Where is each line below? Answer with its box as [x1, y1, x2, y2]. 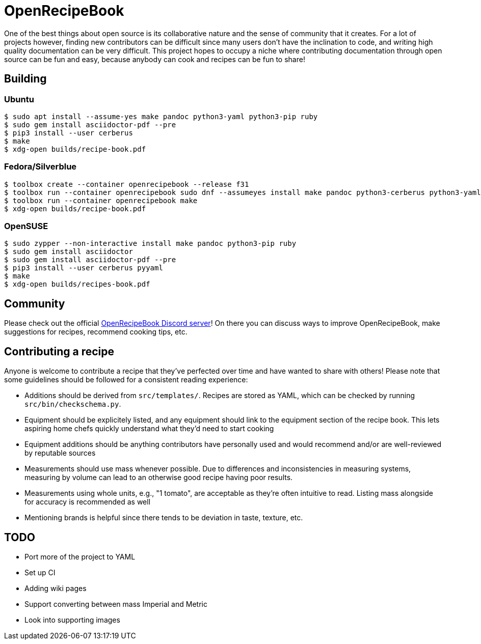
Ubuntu [4, 94, 34, 104]
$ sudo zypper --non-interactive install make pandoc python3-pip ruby [4, 239, 297, 248]
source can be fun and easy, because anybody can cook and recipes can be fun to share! [4, 54, 305, 64]
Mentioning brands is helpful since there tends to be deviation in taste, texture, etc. [24, 513, 303, 522]
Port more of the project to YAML [24, 552, 136, 561]
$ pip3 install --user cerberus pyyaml [4, 264, 163, 272]
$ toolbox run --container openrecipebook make [4, 196, 198, 205]
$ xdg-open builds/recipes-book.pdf [4, 280, 150, 289]
